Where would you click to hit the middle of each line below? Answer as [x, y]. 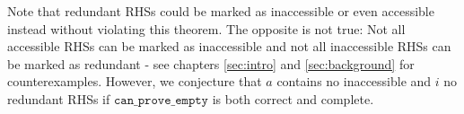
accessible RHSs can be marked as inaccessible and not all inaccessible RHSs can [229, 46]
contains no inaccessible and [354, 81]
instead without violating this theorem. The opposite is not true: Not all [206, 28]
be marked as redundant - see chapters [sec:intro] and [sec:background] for [211, 63]
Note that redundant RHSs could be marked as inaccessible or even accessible [221, 11]
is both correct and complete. [293, 98]
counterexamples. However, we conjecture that [135, 81]
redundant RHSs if [59, 98]
